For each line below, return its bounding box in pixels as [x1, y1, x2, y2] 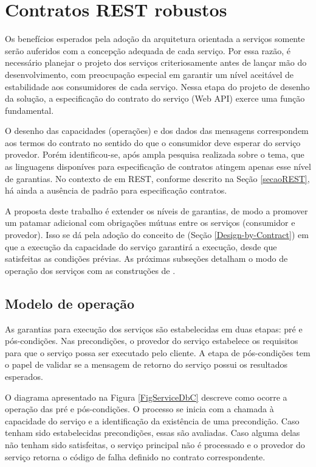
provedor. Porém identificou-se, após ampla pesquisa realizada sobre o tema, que [5, 148, 304, 161]
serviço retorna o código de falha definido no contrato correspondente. [5, 450, 266, 463]
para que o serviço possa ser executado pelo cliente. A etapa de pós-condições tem [5, 346, 311, 359]
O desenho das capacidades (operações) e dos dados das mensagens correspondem [5, 124, 309, 137]
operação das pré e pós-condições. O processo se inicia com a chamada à [5, 402, 274, 415]
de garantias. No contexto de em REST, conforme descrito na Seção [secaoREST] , [5, 172, 310, 184]
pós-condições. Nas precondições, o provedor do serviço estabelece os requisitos [5, 334, 298, 347]
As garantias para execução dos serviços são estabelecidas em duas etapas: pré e [5, 322, 303, 335]
